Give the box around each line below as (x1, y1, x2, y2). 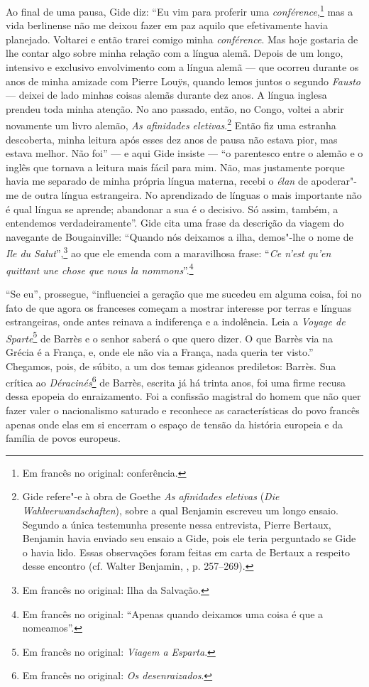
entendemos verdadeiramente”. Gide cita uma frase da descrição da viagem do (6, 215, 344, 230)
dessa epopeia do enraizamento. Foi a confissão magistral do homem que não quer (6, 389, 361, 404)
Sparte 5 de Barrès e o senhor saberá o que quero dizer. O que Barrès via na (6, 328, 333, 345)
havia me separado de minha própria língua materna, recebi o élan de (6, 173, 308, 188)
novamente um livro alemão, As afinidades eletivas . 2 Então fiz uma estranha (6, 116, 336, 133)
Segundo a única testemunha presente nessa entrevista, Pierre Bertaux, (22, 516, 331, 531)
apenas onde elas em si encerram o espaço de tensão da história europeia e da (6, 416, 343, 431)
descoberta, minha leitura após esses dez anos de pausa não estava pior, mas (6, 131, 338, 146)
